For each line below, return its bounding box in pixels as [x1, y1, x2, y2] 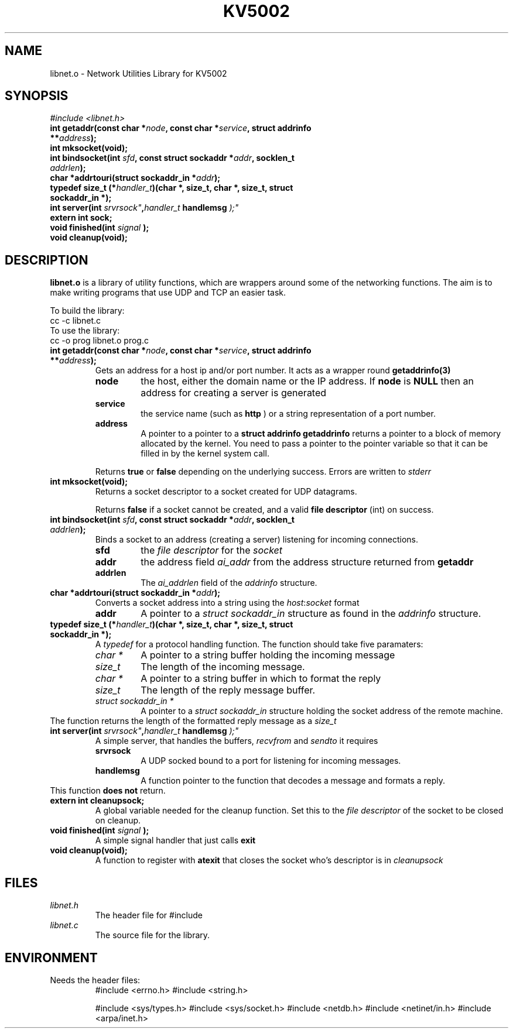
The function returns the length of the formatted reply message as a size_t [50, 716, 337, 726]
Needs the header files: [50, 974, 141, 985]
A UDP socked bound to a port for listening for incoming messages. [141, 756, 401, 766]
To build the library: [50, 306, 125, 316]
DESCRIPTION [5, 252, 88, 267]
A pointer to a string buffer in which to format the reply [141, 672, 381, 685]
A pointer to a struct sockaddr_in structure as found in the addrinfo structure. [141, 608, 481, 620]
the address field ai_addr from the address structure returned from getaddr [141, 556, 474, 568]
